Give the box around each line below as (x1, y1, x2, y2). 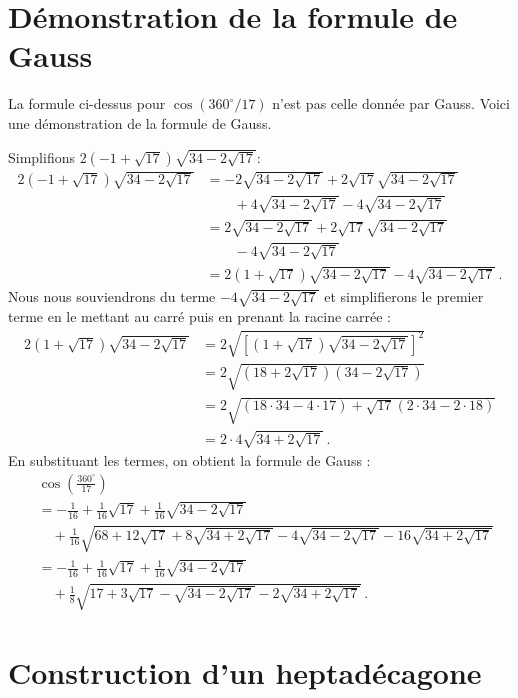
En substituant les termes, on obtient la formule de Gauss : (8, 449, 371, 470)
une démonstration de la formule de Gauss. (8, 112, 272, 133)
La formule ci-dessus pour (8, 93, 166, 114)
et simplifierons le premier (324, 286, 484, 307)
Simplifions (8, 146, 75, 167)
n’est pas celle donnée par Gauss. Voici (272, 93, 510, 114)
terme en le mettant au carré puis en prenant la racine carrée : (8, 306, 391, 327)
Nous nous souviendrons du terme (8, 286, 216, 307)
